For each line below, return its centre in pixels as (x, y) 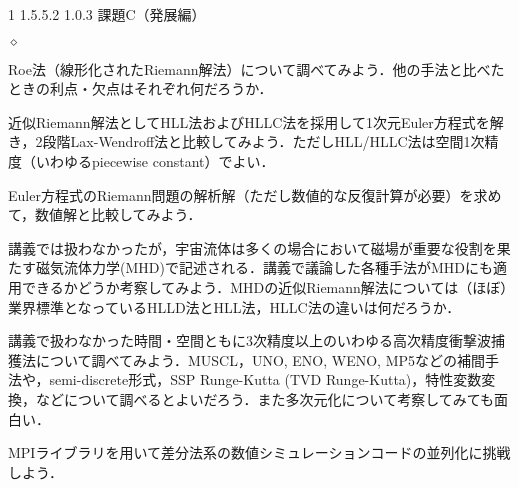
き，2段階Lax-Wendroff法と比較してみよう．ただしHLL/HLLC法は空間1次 (246, 141)
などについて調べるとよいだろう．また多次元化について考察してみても (265, 398)
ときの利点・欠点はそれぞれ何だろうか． (140, 88)
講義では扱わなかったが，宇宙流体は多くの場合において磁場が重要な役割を (252, 247)
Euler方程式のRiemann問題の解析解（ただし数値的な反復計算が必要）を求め (255, 194)
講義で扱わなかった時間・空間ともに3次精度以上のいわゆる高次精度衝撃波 (249, 340)
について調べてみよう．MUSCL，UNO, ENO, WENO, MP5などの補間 (260, 359)
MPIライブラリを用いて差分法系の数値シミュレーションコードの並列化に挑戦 (259, 452)
